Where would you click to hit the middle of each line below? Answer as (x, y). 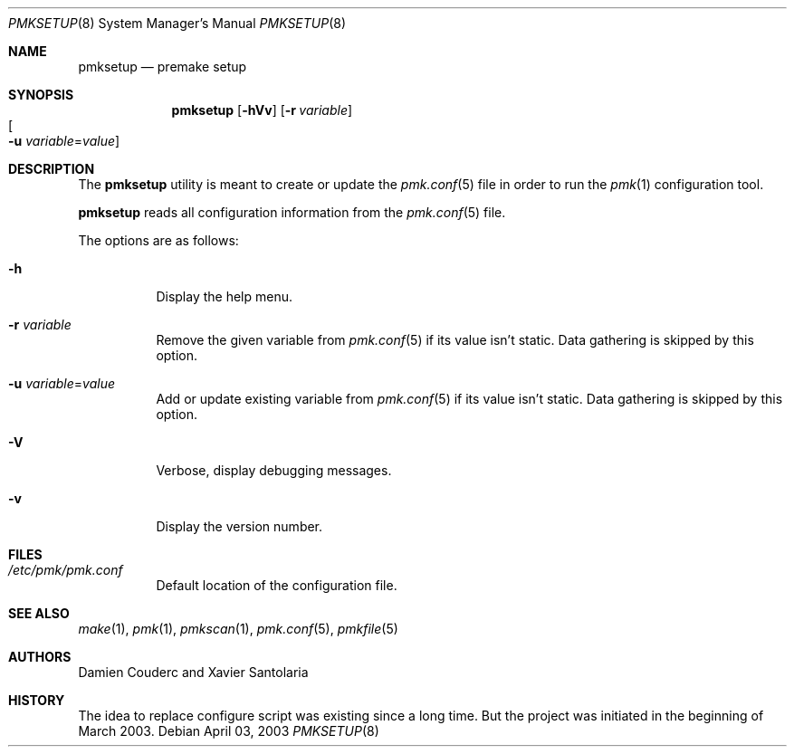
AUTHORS (40, 657)
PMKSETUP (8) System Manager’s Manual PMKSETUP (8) (177, 23)
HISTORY (37, 700)
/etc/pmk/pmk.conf (66, 570)
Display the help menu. (225, 296)
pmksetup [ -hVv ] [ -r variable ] (262, 110)
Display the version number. (239, 526)
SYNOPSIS (41, 95)
